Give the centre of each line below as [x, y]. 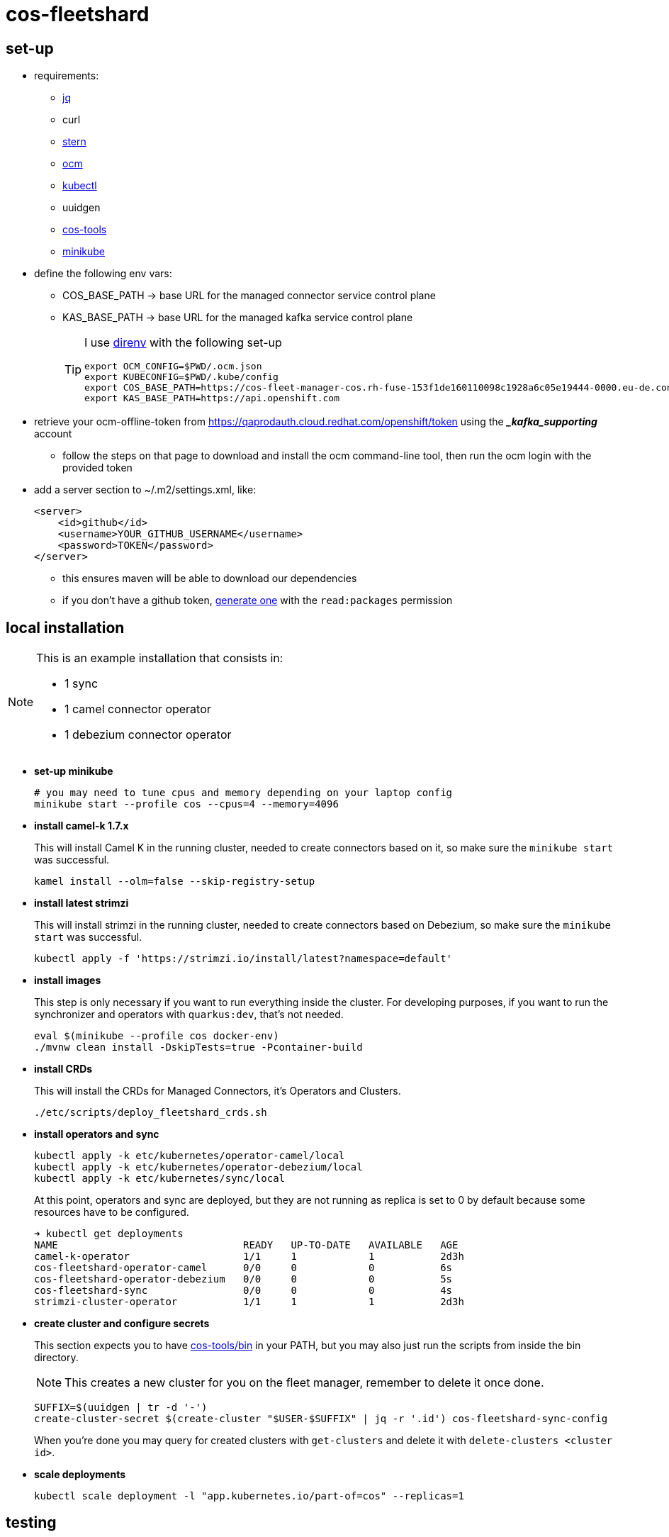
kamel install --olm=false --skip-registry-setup [175, 882]
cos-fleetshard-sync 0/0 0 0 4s [243, 1291]
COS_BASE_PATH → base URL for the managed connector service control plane [249, 296]
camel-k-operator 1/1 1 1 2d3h [249, 1257]
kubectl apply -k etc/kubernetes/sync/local [160, 1179]
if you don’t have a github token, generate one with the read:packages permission [258, 600]
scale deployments [80, 1475]
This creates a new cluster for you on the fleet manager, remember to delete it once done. [304, 1383]
